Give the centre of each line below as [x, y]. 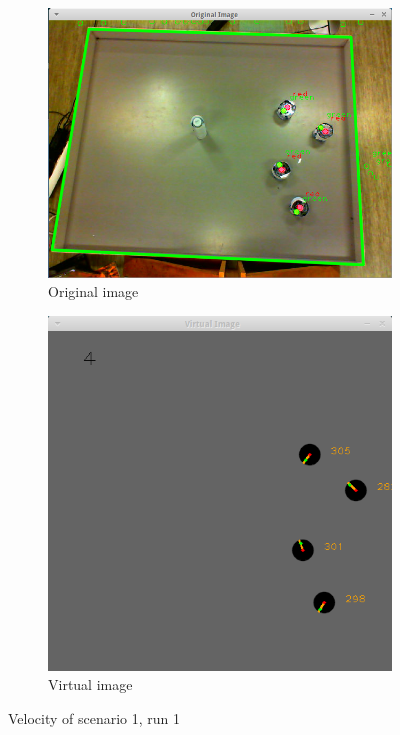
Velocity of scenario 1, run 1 [94, 718]
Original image [93, 291]
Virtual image [90, 684]
